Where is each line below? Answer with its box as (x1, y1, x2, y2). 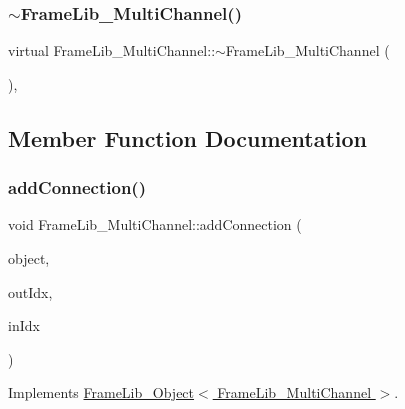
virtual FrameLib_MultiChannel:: (8, 40, 216, 61)
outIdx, (8, 281, 53, 302)
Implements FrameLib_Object (8, 382, 195, 403)
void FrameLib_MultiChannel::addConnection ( (8, 214, 302, 235)
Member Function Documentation (8, 122, 368, 153)
